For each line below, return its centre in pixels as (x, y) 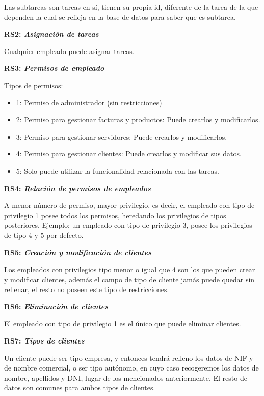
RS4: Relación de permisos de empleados (77, 188)
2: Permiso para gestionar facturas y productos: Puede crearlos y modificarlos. (138, 120)
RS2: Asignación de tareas (51, 34)
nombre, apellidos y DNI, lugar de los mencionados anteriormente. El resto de (126, 377)
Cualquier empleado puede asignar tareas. (69, 51)
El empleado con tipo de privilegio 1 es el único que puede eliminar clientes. (123, 323)
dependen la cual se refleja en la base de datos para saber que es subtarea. (120, 17)
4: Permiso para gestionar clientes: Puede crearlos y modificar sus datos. (129, 154)
